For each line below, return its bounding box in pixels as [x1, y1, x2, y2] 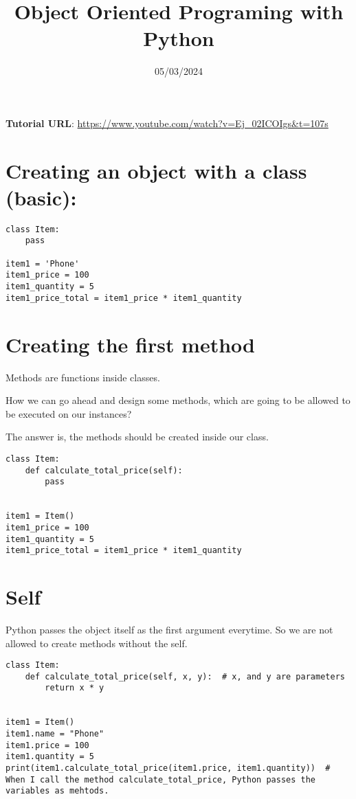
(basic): [5, 183, 77, 211]
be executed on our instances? [5, 406, 132, 420]
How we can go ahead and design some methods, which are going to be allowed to [5, 393, 351, 407]
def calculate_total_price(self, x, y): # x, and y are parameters [25, 671, 345, 682]
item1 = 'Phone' [5, 258, 80, 269]
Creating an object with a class [5, 156, 307, 184]
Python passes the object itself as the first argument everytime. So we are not [5, 622, 333, 636]
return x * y [45, 683, 104, 693]
